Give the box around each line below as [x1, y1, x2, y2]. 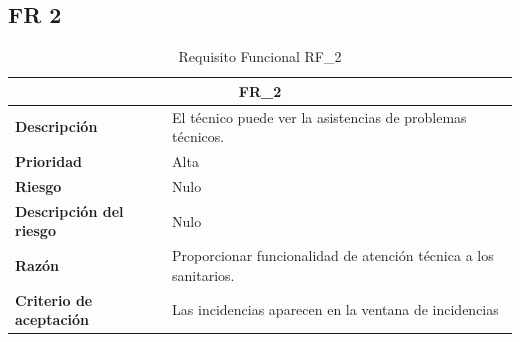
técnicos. [172, 126, 225, 147]
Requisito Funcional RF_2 [178, 46, 342, 67]
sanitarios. [172, 264, 235, 285]
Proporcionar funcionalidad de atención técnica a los [172, 245, 494, 266]
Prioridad [15, 151, 82, 172]
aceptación [15, 309, 90, 330]
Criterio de [15, 289, 93, 310]
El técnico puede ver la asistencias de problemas [172, 106, 467, 127]
